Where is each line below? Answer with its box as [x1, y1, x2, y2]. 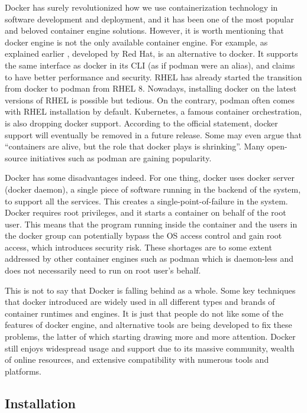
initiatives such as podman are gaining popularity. [30, 151, 212, 164]
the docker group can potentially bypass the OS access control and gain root [5, 229, 282, 242]
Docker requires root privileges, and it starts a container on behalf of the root [5, 206, 286, 219]
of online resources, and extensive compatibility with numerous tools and [5, 353, 269, 366]
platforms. [5, 365, 41, 377]
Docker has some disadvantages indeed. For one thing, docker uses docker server [5, 171, 295, 184]
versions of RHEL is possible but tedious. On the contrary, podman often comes [5, 93, 295, 106]
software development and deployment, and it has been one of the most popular [5, 12, 294, 25]
